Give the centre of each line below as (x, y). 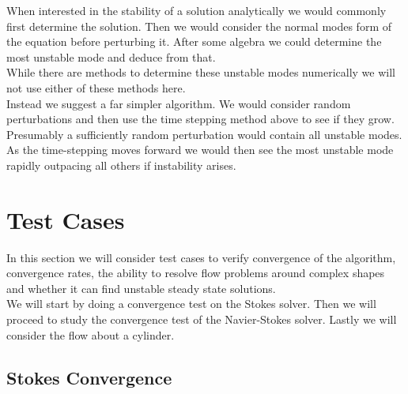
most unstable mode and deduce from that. (111, 56)
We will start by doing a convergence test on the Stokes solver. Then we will (191, 304)
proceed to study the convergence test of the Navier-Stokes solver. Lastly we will (202, 319)
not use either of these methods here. (96, 87)
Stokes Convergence (89, 377)
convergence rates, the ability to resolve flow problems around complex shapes (196, 273)
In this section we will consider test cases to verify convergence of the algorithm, (201, 257)
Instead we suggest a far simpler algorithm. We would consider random (179, 103)
